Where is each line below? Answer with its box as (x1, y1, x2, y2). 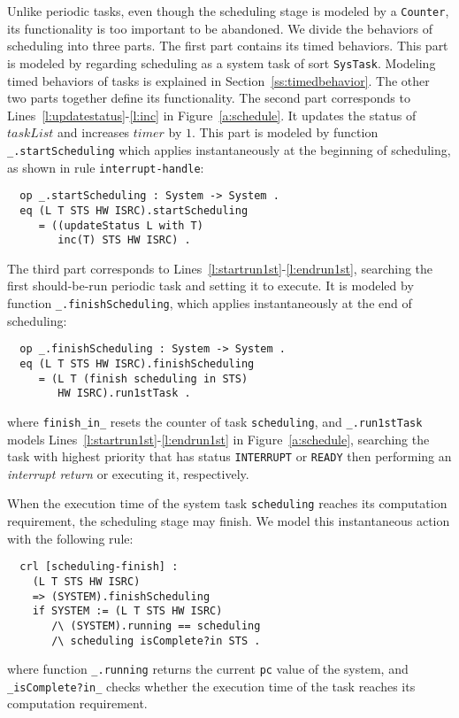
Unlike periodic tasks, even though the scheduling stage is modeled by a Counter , (7, 2, 449, 19)
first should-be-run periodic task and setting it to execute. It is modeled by (7, 276, 414, 295)
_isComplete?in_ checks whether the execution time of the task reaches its (7, 676, 416, 695)
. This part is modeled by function (191, 123, 379, 142)
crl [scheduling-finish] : (19, 560, 179, 574)
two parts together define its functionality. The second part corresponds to (7, 89, 410, 107)
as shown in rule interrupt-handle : (7, 158, 204, 176)
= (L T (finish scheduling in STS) (38, 372, 249, 385)
